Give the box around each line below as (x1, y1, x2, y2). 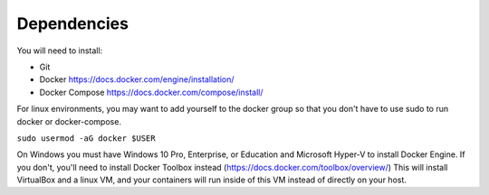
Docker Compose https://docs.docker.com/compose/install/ (39, 87, 264, 97)
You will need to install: (16, 45, 103, 56)
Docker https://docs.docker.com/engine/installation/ (39, 74, 235, 85)
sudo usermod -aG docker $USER (16, 133, 156, 144)
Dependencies (16, 14, 129, 33)
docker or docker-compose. (16, 116, 122, 126)
